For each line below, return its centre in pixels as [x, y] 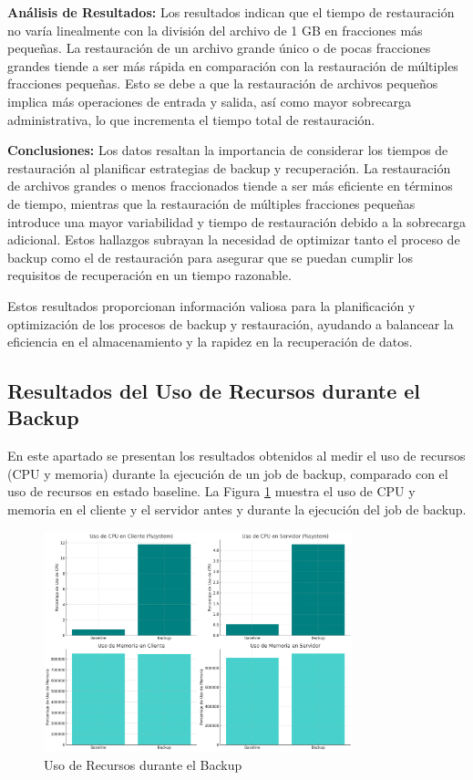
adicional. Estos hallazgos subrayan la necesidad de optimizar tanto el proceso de [234, 239]
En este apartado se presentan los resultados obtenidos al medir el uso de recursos [236, 456]
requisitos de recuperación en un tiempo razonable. [149, 275]
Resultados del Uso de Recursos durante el [214, 391]
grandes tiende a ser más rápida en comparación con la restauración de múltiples [233, 65]
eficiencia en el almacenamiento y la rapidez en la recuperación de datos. [210, 342]
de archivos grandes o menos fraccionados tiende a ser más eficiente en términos [230, 186]
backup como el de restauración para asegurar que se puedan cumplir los [211, 257]
